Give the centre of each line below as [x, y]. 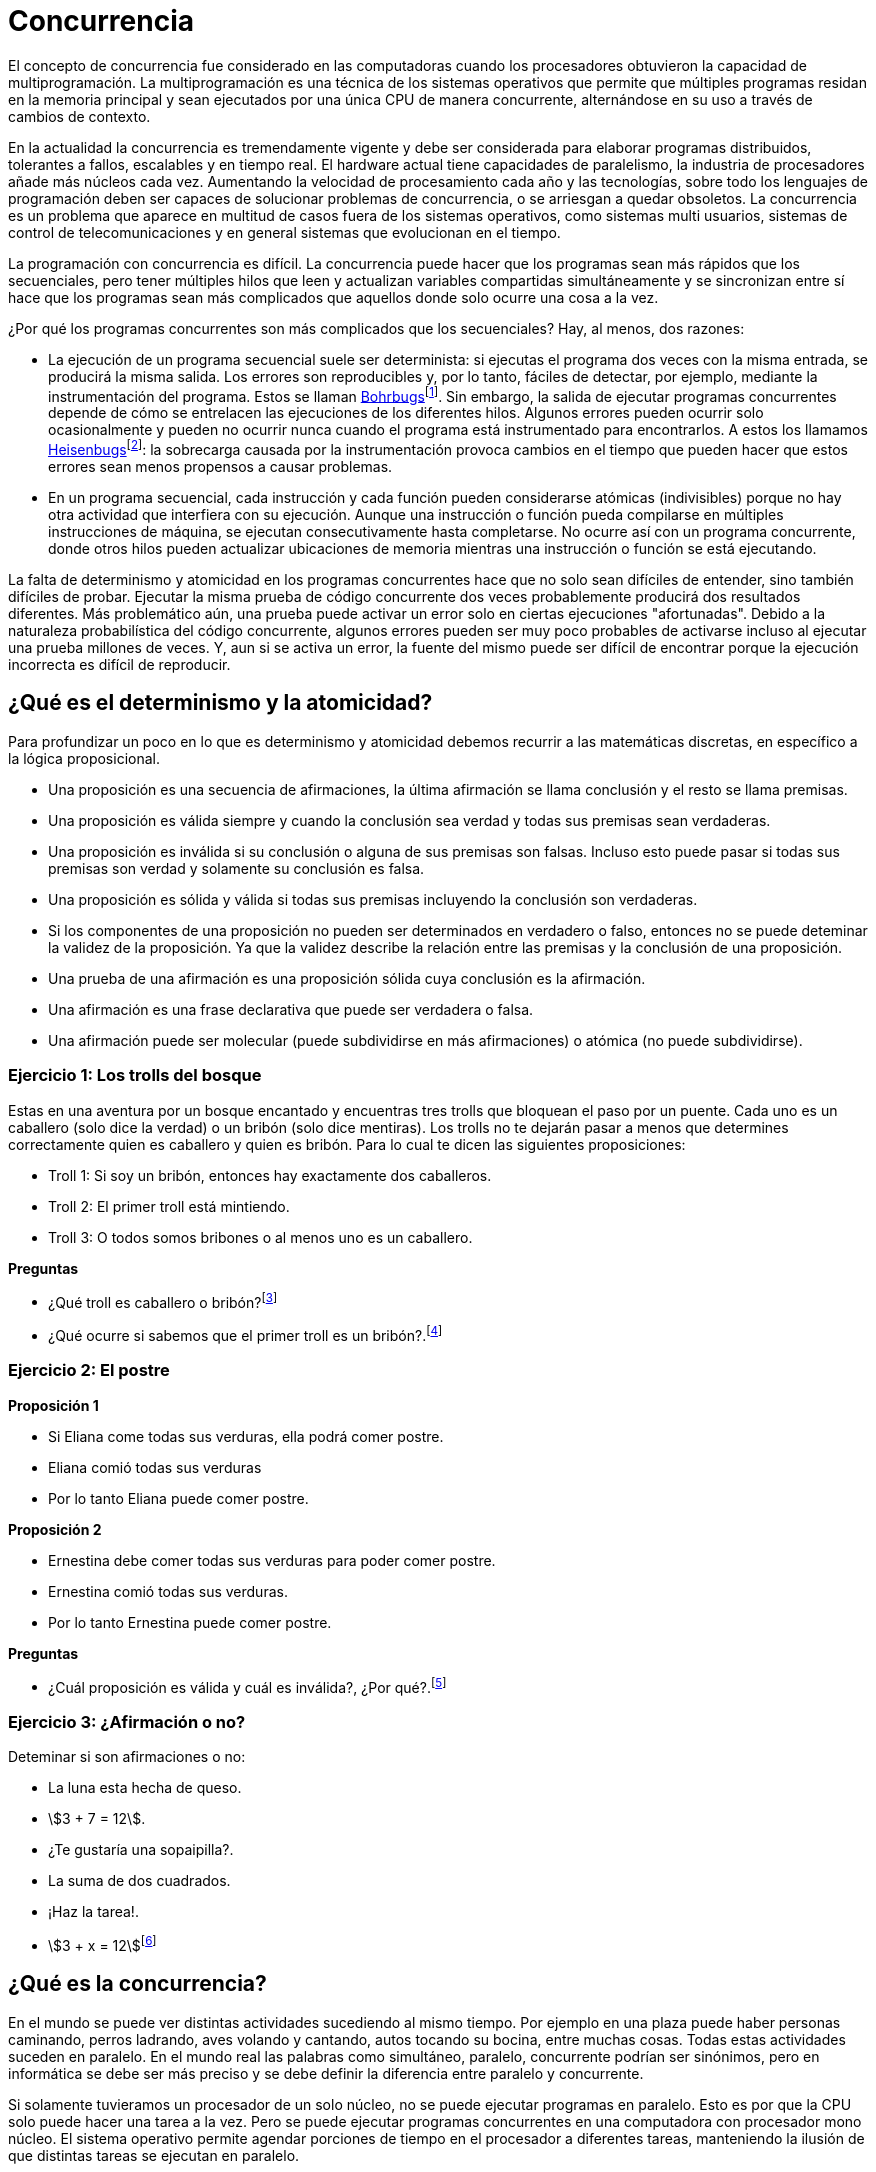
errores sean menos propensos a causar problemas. [220, 467]
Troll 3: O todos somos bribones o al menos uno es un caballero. [260, 1237]
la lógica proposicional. [84, 758]
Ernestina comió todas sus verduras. [168, 1591]
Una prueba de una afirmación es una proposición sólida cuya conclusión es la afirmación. [347, 978]
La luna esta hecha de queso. [145, 1788]
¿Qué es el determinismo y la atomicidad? [220, 703]
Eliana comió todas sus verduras [155, 1467]
